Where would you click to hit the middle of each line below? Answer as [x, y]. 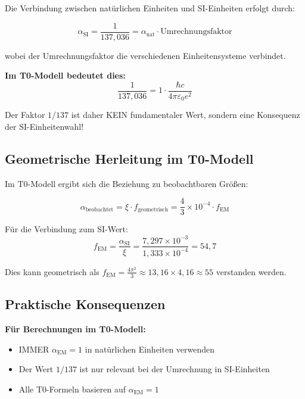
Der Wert [36, 369]
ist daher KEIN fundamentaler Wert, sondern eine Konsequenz [186, 115]
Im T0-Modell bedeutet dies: [65, 75]
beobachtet [99, 210]
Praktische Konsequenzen [85, 304]
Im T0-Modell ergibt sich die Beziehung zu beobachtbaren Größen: [127, 183]
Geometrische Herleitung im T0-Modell [129, 158]
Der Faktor [25, 115]
